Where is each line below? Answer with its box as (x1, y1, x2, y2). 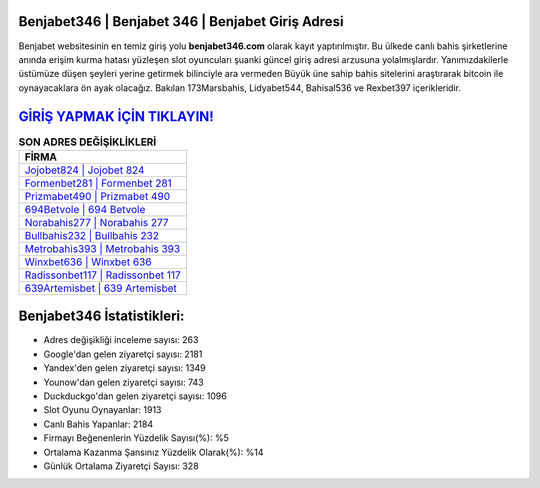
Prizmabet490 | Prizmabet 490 (24, 189, 170, 203)
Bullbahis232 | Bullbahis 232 (24, 228, 160, 242)
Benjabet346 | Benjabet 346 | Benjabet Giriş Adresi (18, 13, 344, 30)
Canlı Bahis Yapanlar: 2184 (43, 418, 154, 430)
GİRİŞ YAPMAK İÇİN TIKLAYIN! (18, 108, 214, 125)
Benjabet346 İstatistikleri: (18, 308, 185, 325)
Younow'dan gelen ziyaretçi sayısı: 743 (43, 376, 204, 388)
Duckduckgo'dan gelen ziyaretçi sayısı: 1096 (43, 390, 227, 402)
